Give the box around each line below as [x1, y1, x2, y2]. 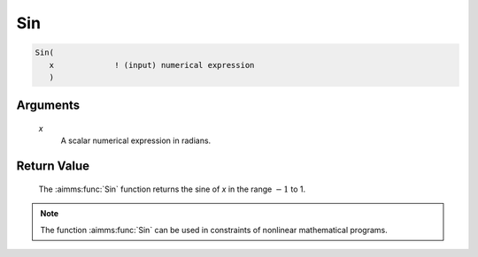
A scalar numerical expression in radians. [60, 135, 212, 146]
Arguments [16, 98, 81, 113]
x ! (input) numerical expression [49, 60, 255, 70]
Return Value [16, 159, 90, 174]
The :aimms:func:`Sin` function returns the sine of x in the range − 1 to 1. [38, 184, 306, 194]
